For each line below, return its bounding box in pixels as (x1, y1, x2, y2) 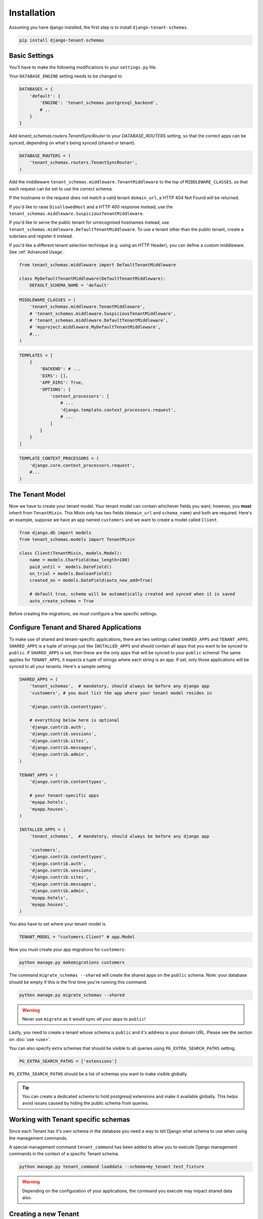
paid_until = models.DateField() (29, 564, 112, 570)
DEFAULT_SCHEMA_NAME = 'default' (29, 283, 110, 288)
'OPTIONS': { (39, 387, 71, 392)
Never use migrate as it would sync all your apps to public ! (22, 1016, 146, 1022)
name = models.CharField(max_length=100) (29, 557, 130, 563)
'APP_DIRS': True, (39, 380, 84, 385)
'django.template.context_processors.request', (60, 407, 176, 413)
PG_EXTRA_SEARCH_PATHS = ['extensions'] (19, 1059, 117, 1064)
